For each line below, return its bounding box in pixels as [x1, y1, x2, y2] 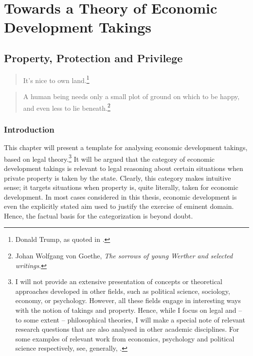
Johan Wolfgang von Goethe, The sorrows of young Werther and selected [15, 251, 233, 261]
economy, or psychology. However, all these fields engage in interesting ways [15, 295, 241, 305]
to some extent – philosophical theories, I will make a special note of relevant [15, 314, 245, 324]
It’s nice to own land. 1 [23, 73, 90, 85]
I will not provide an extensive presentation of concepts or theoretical [15, 276, 222, 287]
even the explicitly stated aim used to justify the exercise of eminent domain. [4, 201, 234, 211]
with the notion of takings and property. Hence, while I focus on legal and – [15, 305, 242, 315]
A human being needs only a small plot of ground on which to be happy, [23, 91, 240, 102]
